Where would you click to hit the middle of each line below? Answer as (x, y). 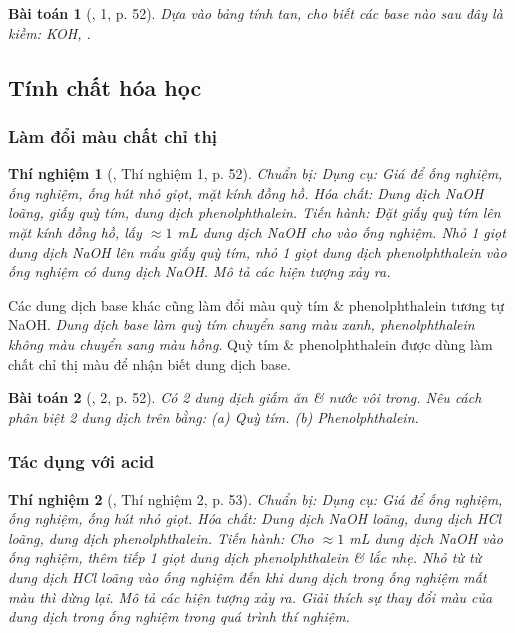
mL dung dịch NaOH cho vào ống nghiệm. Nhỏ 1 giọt (341, 231)
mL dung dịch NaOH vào (426, 537)
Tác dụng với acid (81, 461)
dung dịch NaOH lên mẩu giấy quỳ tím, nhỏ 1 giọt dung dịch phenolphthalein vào (257, 251)
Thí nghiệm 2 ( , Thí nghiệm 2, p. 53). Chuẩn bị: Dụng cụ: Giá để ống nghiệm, (255, 498)
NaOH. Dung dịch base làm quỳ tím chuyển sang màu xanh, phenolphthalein (241, 324)
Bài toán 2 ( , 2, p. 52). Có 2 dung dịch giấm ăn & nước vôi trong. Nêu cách (245, 397)
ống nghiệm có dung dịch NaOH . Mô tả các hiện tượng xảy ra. (199, 271)
